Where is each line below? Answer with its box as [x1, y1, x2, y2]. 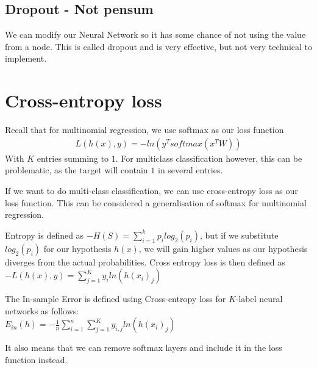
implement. [5, 52, 47, 65]
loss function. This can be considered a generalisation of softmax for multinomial [5, 196, 307, 209]
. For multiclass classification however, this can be [115, 151, 302, 164]
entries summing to [37, 151, 109, 164]
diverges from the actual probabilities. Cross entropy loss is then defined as [5, 255, 285, 268]
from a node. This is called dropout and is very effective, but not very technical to [5, 40, 312, 52]
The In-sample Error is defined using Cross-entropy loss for [5, 292, 226, 305]
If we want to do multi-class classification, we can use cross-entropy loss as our [5, 184, 298, 197]
